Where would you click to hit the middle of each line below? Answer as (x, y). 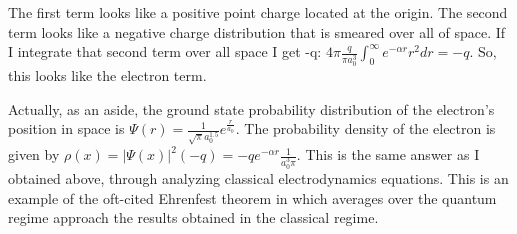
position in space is (66, 128)
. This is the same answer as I (388, 154)
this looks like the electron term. (107, 75)
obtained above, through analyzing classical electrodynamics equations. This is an (258, 177)
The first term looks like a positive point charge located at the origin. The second (258, 12)
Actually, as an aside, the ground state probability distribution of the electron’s (251, 108)
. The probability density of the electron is (365, 128)
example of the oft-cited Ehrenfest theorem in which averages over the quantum (252, 197)
